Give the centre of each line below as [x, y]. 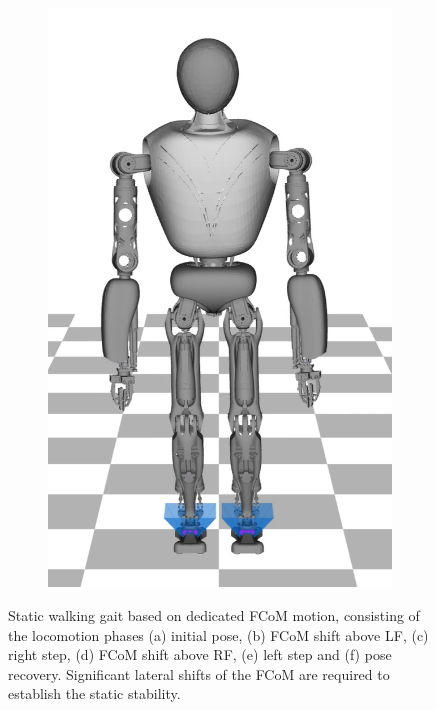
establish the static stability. [94, 693]
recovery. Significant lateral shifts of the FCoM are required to [199, 673]
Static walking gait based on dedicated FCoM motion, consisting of [214, 614]
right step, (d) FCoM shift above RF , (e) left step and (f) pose [200, 654]
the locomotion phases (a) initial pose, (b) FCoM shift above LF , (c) [218, 634]
